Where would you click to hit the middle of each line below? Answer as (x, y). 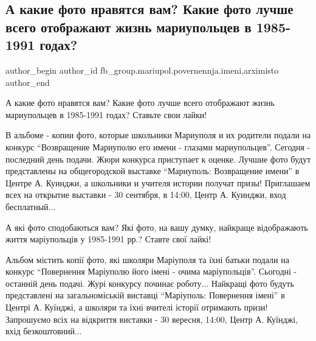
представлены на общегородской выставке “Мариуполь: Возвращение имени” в (153, 171)
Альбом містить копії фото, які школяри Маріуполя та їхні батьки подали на (147, 259)
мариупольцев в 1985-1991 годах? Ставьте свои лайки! (106, 114)
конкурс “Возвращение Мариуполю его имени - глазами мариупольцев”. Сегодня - (158, 146)
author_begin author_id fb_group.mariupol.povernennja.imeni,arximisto (142, 70)
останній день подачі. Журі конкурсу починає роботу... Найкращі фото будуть (150, 283)
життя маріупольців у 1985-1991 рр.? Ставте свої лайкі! (108, 239)
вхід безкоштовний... (44, 331)
